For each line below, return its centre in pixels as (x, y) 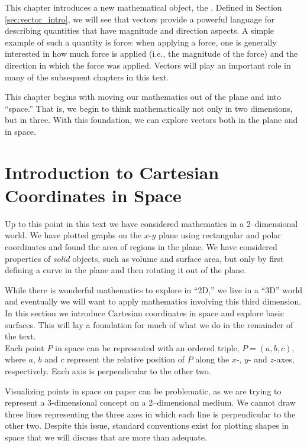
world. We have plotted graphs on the (73, 235)
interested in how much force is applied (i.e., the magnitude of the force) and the (151, 54)
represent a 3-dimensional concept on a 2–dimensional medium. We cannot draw (150, 402)
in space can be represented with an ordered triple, (147, 347)
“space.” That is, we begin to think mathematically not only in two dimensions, (149, 108)
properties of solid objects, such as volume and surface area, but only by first (144, 258)
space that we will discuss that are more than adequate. (106, 437)
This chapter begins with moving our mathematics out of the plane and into (143, 97)
